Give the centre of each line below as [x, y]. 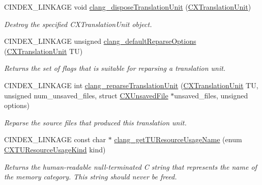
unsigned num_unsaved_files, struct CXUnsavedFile [86, 95]
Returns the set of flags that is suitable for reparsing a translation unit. [115, 68]
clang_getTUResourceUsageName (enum [178, 139]
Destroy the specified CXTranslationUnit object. [78, 24]
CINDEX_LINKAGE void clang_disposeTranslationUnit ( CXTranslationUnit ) [128, 7]
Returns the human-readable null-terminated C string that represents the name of [130, 166]
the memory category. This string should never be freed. [91, 177]
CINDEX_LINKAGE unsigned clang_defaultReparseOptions [100, 41]
